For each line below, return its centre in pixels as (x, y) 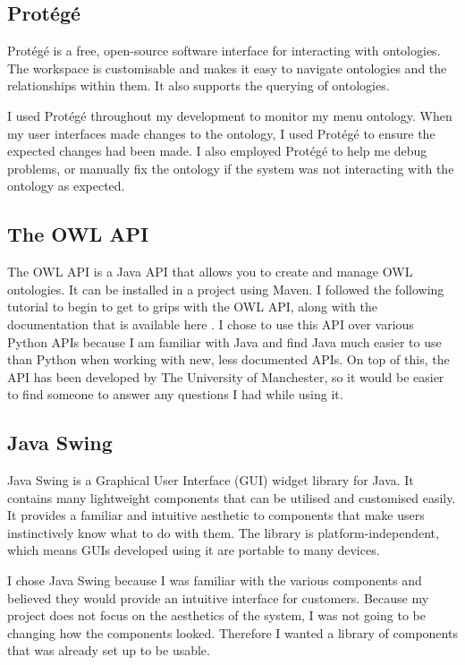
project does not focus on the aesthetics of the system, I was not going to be (216, 615)
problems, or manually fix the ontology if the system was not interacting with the (231, 168)
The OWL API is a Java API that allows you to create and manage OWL (210, 272)
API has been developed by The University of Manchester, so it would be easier (226, 376)
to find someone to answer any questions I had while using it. (175, 394)
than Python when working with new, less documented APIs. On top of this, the (228, 359)
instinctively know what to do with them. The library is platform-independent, (223, 532)
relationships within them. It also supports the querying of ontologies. (199, 85)
